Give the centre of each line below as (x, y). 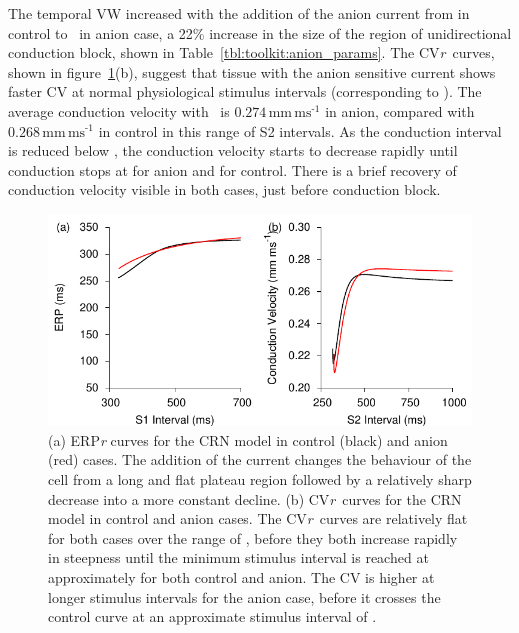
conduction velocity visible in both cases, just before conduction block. (224, 189)
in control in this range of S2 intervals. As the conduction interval (300, 130)
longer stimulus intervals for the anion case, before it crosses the (244, 596)
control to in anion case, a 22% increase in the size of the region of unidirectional (260, 32)
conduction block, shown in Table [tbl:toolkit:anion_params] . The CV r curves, (251, 52)
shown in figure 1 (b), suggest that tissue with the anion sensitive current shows (252, 71)
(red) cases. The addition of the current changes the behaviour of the (260, 459)
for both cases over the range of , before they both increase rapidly (253, 537)
